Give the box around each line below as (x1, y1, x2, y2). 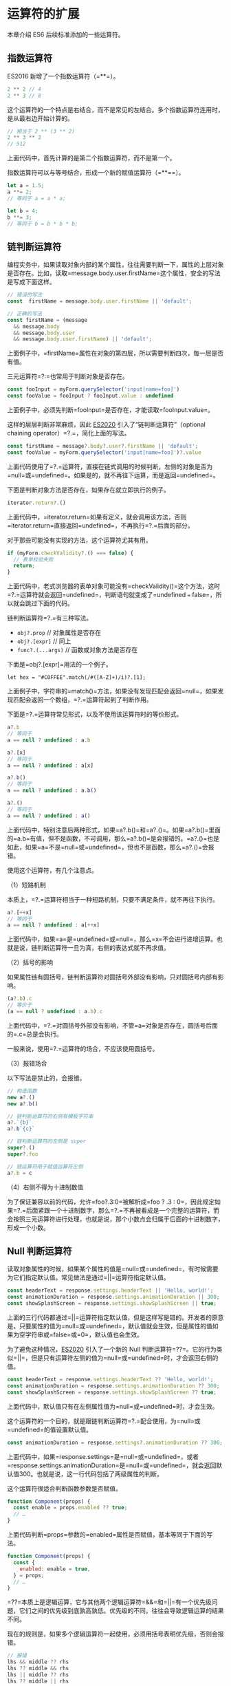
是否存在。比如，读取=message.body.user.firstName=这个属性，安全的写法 (7, 269, 221, 277)
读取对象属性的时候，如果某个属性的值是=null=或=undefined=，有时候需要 (7, 1265, 219, 1273)
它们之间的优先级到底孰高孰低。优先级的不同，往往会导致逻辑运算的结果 (19, 1607, 224, 1615)
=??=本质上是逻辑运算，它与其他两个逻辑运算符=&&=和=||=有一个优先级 (7, 1598, 212, 1606)
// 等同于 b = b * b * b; (7, 220, 78, 227)
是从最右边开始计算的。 (7, 114, 74, 122)
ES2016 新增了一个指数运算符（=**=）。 (7, 72, 120, 80)
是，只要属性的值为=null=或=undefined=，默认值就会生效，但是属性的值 (7, 1322, 213, 1330)
